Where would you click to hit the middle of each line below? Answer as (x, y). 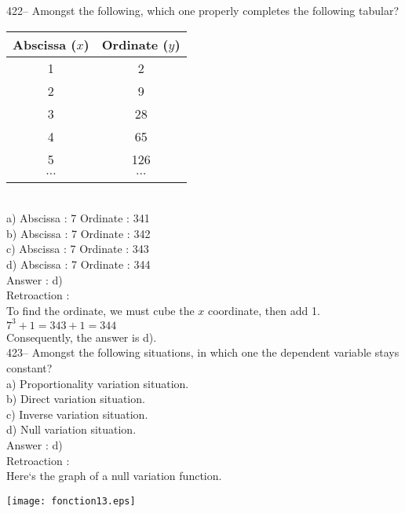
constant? (29, 368)
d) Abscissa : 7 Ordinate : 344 (78, 264)
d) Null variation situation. (71, 429)
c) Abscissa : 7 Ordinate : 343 (78, 249)
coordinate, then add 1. (264, 310)
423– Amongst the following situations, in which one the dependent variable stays (203, 352)
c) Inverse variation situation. (77, 414)
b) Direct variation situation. (76, 399)
